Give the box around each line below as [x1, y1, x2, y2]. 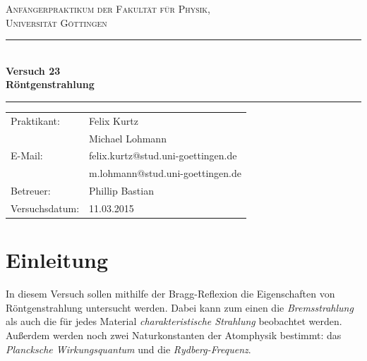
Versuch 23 [6, 63, 61, 78]
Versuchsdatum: [11, 200, 80, 215]
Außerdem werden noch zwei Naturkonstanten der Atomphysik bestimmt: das [6, 327, 342, 342]
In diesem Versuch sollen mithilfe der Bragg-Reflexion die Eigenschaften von [6, 286, 335, 301]
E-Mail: [11, 148, 43, 163]
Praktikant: [11, 113, 60, 128]
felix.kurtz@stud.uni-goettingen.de [89, 148, 237, 163]
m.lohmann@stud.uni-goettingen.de [89, 166, 242, 180]
